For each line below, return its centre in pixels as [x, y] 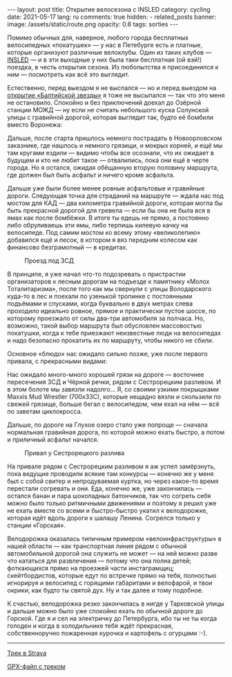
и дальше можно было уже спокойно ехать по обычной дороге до [105, 611]
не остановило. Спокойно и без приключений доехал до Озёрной [104, 103]
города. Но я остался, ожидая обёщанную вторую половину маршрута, [113, 167]
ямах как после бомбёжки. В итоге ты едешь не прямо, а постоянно [108, 218]
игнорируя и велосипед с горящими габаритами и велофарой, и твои [110, 583]
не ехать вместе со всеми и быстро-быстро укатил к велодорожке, [108, 510]
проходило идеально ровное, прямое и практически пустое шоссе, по [112, 311]
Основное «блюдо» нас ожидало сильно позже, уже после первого [108, 354]
